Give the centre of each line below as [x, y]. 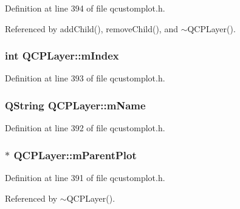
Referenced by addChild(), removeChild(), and [91, 28]
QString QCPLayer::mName [75, 105]
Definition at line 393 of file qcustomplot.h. [85, 78]
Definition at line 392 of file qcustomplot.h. [85, 128]
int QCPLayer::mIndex [62, 56]
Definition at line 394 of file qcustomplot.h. [85, 8]
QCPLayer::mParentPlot [75, 155]
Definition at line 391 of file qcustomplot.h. [85, 178]
